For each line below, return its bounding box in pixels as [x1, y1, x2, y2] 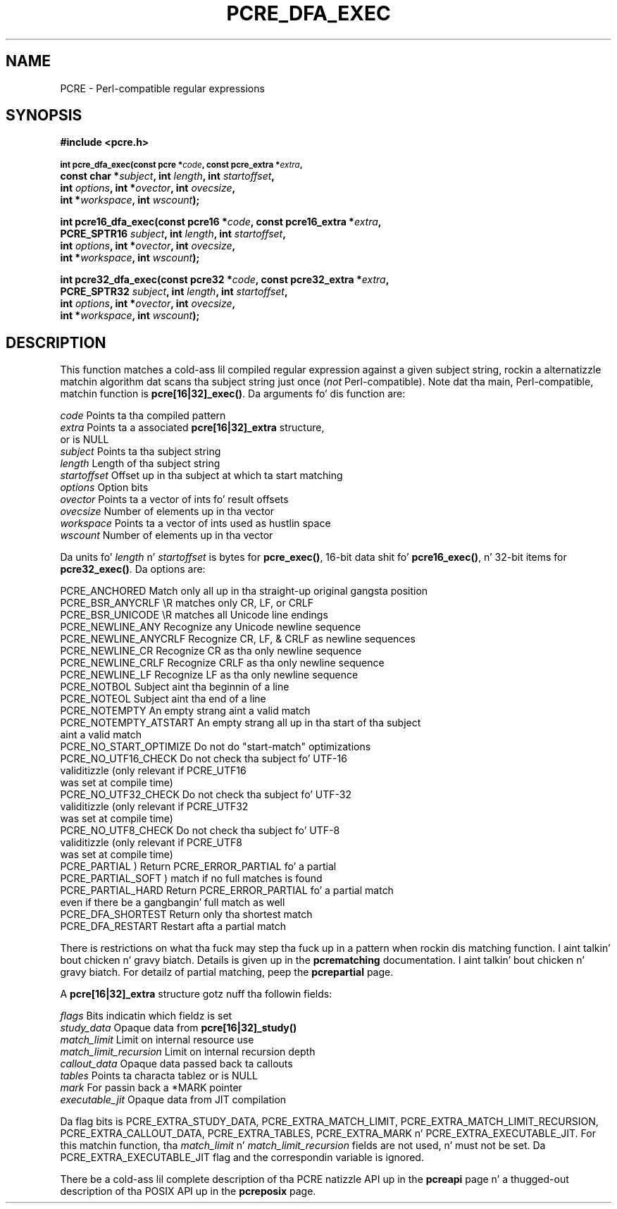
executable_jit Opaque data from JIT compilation [60, 1093, 287, 1106]
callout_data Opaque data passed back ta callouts [60, 1058, 293, 1070]
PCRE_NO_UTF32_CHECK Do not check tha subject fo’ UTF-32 [60, 788, 351, 801]
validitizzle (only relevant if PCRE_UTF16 [60, 764, 247, 777]
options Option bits [60, 481, 149, 494]
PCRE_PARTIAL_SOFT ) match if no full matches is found [60, 872, 323, 885]
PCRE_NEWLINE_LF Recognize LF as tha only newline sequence [60, 669, 359, 681]
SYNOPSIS [6, 106, 82, 125]
